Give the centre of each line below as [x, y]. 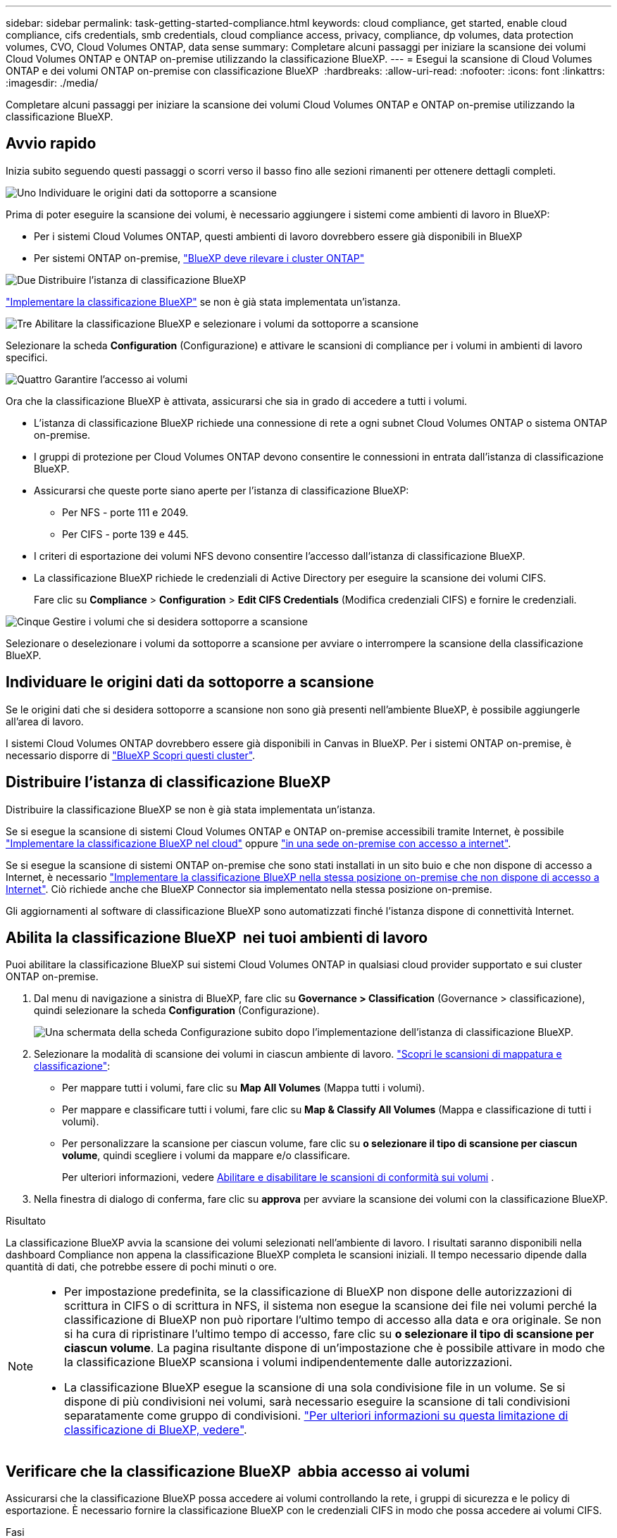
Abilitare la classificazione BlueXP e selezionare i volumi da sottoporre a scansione [227, 323]
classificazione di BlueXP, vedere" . [156, 1430]
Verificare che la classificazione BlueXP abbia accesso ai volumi [238, 1471]
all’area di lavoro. [45, 721]
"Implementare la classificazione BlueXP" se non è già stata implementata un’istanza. [203, 301]
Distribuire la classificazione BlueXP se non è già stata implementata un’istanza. [191, 809]
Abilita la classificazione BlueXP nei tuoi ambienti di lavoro [217, 937]
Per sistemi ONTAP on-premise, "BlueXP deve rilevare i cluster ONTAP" [199, 258]
